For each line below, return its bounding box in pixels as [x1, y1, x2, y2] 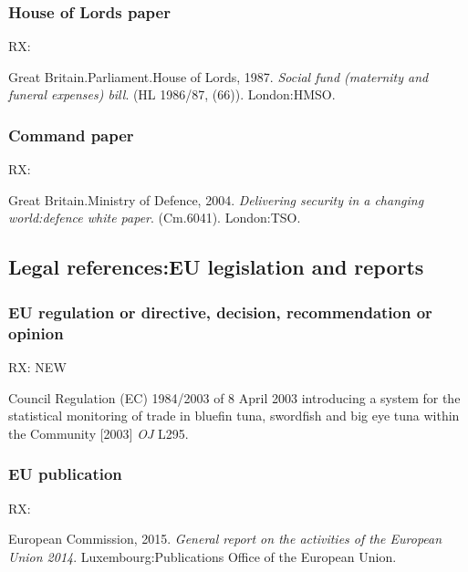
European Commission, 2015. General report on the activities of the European [8, 529, 442, 548]
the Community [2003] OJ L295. [8, 423, 189, 442]
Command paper [8, 123, 134, 146]
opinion [8, 321, 64, 344]
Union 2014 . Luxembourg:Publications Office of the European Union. [8, 546, 397, 566]
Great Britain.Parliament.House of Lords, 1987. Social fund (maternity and [8, 67, 429, 86]
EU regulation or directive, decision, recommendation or [8, 300, 432, 323]
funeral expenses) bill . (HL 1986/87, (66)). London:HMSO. [8, 85, 336, 104]
